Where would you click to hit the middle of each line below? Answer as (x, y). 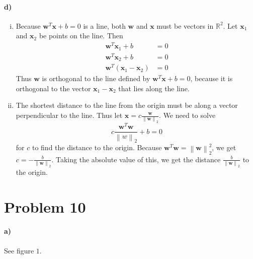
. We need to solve (187, 115)
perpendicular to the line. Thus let (69, 115)
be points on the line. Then (81, 36)
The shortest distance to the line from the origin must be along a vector (127, 105)
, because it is (212, 78)
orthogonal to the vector (53, 88)
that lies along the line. (154, 88)
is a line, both (104, 25)
